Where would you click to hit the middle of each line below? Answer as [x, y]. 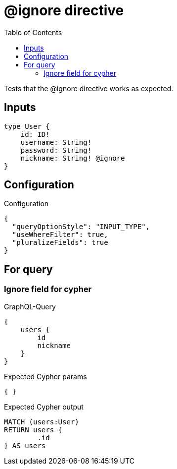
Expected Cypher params [45, 376]
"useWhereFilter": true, [60, 235]
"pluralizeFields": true [60, 243]
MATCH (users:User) [42, 422]
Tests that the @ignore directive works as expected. [89, 88]
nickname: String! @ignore [73, 158]
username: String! [56, 142]
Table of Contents [33, 32]
